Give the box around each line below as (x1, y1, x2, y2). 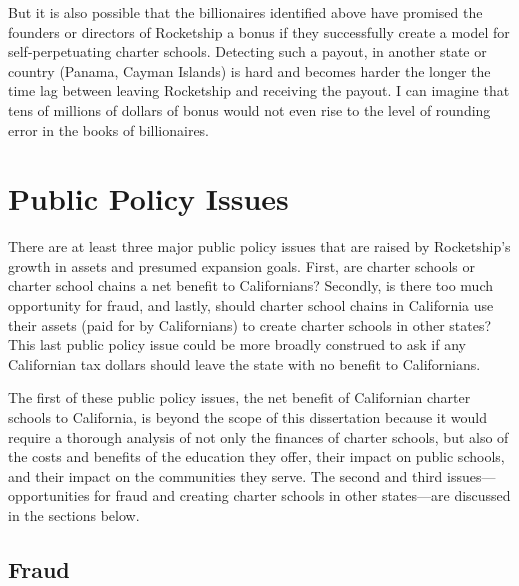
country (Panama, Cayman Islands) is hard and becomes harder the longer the (8, 60, 491, 81)
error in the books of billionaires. (8, 119, 210, 140)
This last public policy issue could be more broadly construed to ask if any (8, 334, 466, 355)
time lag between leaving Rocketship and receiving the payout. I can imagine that (8, 80, 510, 101)
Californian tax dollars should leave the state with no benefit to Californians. (8, 353, 481, 374)
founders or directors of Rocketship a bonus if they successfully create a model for (8, 21, 510, 42)
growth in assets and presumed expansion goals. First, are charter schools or (8, 255, 476, 276)
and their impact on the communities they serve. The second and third (8, 465, 443, 486)
